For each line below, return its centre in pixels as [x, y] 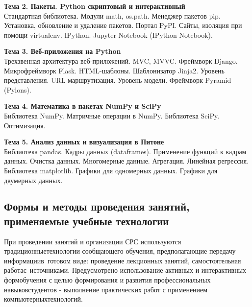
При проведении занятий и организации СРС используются [93, 241]
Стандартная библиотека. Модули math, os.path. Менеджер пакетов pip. [112, 15]
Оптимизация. [25, 125]
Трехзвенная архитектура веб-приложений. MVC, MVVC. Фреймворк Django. [121, 60]
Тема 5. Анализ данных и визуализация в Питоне [84, 142]
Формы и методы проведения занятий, [97, 206]
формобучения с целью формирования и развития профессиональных [107, 280]
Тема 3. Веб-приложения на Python [63, 51]
